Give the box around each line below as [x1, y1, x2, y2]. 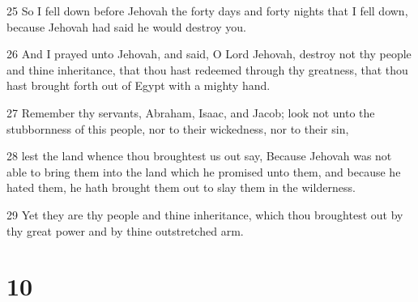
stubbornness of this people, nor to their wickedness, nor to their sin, [6, 120, 349, 137]
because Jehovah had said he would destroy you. [6, 18, 247, 35]
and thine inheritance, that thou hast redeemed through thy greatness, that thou [6, 61, 408, 78]
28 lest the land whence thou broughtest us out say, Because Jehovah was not [6, 147, 392, 164]
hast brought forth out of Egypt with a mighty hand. [6, 77, 271, 94]
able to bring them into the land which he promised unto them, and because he [6, 163, 401, 180]
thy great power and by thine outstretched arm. [6, 222, 244, 239]
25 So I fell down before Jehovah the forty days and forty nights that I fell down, [6, 2, 408, 19]
